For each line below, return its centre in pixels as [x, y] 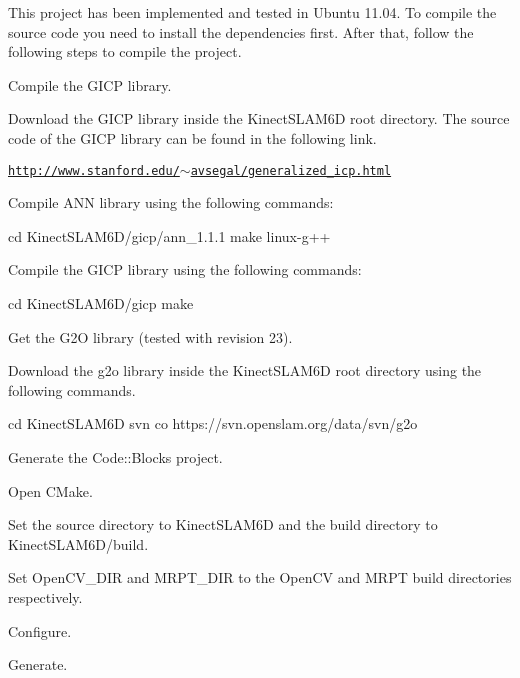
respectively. [45, 596]
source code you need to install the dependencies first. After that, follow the [241, 31]
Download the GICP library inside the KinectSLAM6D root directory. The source [259, 118]
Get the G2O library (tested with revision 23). [150, 336]
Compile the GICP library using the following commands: [185, 269]
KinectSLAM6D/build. [78, 543]
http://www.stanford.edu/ [94, 170]
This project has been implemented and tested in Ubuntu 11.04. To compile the [252, 12]
